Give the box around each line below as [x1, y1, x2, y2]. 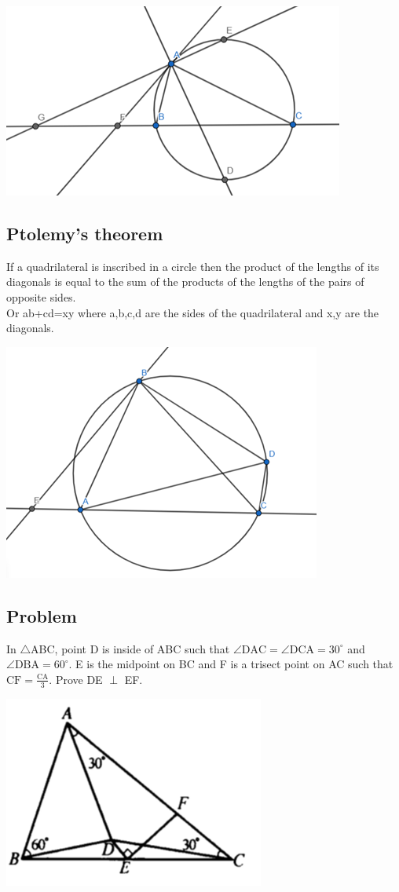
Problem [6, 603, 77, 627]
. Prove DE [49, 671, 103, 687]
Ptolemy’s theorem [6, 221, 163, 245]
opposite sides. [6, 288, 76, 305]
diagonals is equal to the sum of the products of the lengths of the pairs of [6, 273, 364, 290]
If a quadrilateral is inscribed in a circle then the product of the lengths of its [6, 258, 379, 274]
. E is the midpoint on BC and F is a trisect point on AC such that [68, 656, 394, 672]
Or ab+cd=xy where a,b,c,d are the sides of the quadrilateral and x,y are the [6, 304, 379, 320]
